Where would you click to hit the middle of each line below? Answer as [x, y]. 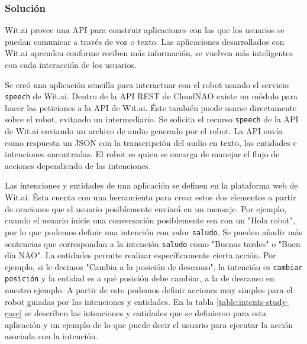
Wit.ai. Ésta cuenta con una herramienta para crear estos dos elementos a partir [151, 197]
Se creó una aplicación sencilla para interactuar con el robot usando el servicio [147, 84]
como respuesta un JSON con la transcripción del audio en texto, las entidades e [151, 142]
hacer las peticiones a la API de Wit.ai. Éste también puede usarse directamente [151, 107]
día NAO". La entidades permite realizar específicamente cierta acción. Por [140, 255]
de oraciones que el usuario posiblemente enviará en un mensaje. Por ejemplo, [146, 208]
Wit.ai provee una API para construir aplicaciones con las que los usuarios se [145, 30]
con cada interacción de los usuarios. [71, 64]
